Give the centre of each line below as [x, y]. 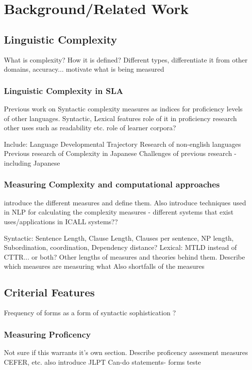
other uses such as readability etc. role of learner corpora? [90, 128]
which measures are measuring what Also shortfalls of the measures [104, 266]
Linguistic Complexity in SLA [64, 90]
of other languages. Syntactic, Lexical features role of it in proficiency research [120, 118]
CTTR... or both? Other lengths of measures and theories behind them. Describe [125, 256]
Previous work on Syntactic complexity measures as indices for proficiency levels [123, 108]
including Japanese [32, 162]
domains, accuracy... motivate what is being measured [84, 69]
